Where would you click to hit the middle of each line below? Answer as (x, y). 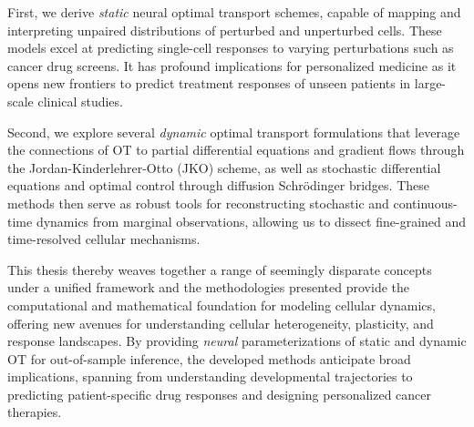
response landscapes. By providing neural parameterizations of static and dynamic (237, 341)
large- (430, 83)
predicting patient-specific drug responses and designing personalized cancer (220, 394)
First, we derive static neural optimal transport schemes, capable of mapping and (234, 12)
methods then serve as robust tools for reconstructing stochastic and (198, 203)
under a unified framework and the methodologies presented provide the (208, 287)
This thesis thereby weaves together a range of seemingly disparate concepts (220, 269)
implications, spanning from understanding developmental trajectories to (210, 376)
